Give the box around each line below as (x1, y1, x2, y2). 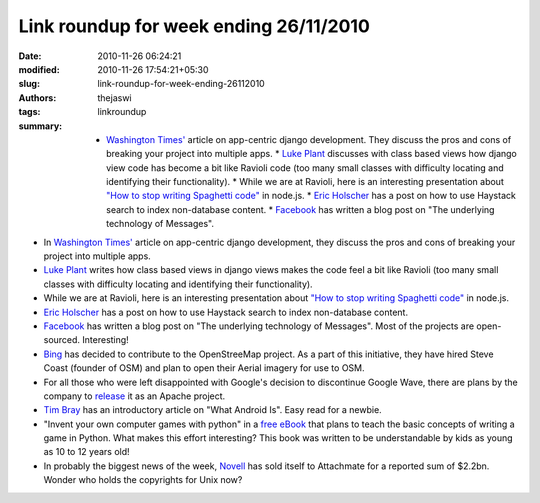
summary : (18, 120, 63, 132)
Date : (18, 50, 42, 62)
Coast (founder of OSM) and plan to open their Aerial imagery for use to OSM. (43, 362, 365, 374)
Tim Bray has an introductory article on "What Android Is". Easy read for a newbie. (43, 404, 382, 416)
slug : (18, 78, 40, 90)
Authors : (18, 91, 57, 104)
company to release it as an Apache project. (43, 390, 226, 402)
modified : (18, 63, 60, 75)
